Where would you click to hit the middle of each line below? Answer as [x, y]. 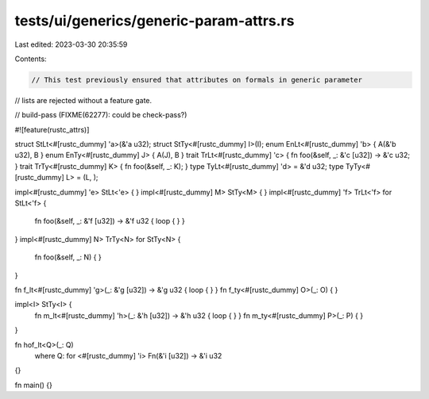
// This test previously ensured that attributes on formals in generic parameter [197, 80]
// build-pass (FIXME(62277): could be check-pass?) [101, 115]
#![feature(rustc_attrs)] [52, 129]
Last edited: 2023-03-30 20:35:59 [71, 44]
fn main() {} [34, 385]
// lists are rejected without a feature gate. [83, 100]
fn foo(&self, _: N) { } [68, 257]
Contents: [31, 59]
